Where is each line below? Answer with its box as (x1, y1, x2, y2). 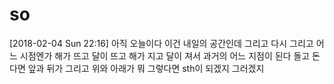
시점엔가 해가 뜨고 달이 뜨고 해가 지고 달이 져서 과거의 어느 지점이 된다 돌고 (19, 49, 311, 62)
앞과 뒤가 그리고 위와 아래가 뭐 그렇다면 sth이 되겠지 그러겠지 (27, 62, 265, 74)
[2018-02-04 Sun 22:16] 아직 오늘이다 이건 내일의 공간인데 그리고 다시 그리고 (9, 37, 314, 49)
